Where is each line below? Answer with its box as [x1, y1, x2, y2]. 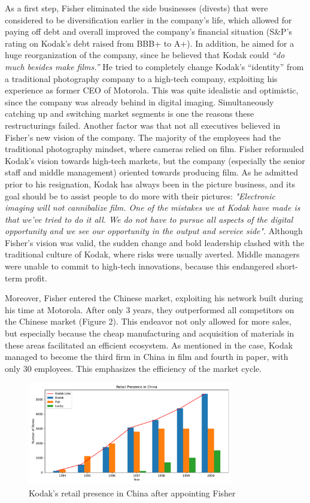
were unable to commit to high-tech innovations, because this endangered [5, 260, 274, 272]
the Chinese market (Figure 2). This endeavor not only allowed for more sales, [5, 315, 291, 328]
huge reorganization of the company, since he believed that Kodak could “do [5, 49, 285, 61]
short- [276, 260, 299, 272]
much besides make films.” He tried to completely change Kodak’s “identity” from [5, 60, 304, 72]
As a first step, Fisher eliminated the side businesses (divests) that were [5, 2, 268, 14]
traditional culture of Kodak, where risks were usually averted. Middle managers [5, 248, 300, 260]
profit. [25, 271, 47, 284]
